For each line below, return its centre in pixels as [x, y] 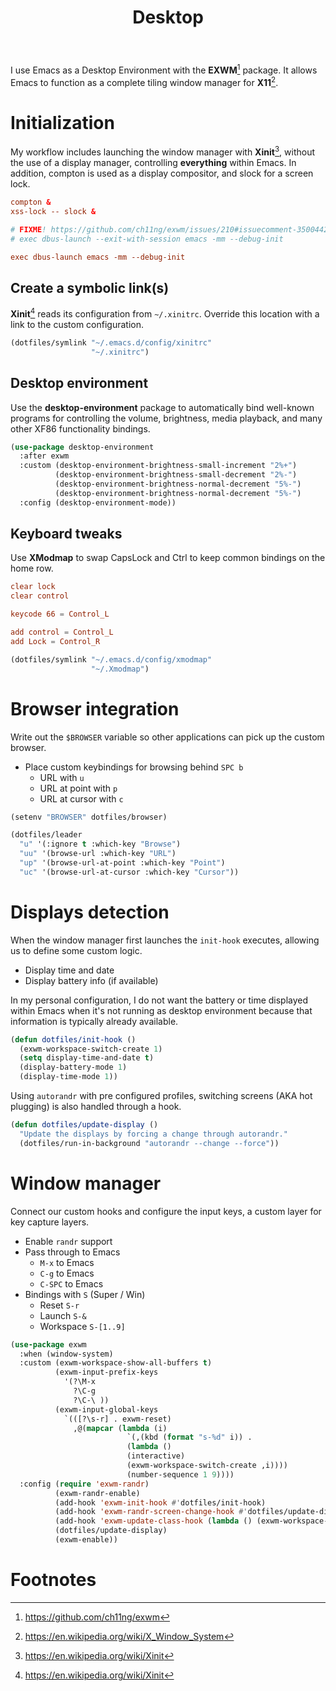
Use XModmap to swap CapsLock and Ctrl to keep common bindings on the [168, 558]
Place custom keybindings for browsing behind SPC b [134, 767]
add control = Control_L [62, 632]
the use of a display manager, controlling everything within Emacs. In [153, 163]
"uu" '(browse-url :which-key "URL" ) [98, 854]
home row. [32, 568]
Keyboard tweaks [66, 534]
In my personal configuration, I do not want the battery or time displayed [159, 1000]
